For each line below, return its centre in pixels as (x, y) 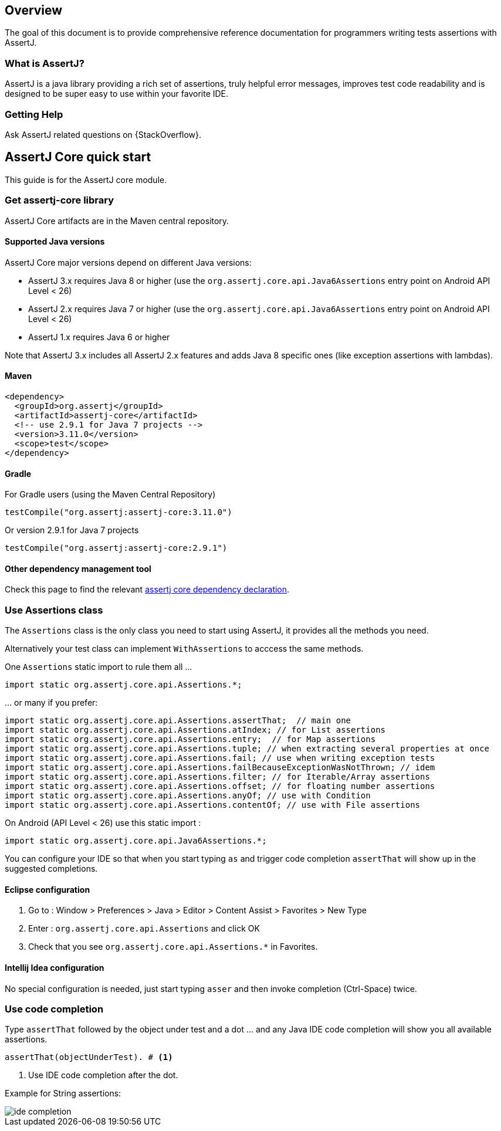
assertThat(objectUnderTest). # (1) (89, 1057)
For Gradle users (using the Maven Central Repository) (110, 495)
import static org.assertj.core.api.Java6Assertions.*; (136, 841)
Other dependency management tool (78, 568)
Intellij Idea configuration (55, 967)
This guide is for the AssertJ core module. (86, 180)
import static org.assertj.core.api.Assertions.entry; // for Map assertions (190, 739)
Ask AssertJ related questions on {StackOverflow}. (103, 134)
